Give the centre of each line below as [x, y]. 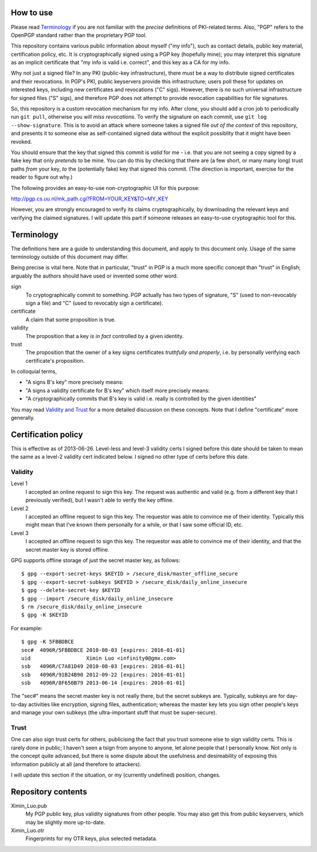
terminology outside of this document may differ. [70, 257]
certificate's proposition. [55, 360]
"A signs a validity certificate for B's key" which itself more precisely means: [118, 390]
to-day [19, 704]
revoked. [21, 142]
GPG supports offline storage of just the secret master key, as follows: [95, 560]
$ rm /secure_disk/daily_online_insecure [82, 607]
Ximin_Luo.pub [29, 806]
